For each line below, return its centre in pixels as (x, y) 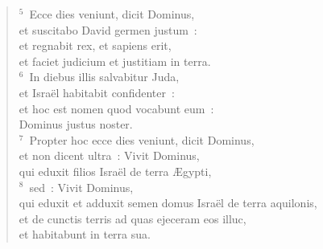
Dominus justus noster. (76, 124)
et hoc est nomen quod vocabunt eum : (116, 108)
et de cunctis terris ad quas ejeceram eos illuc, (133, 218)
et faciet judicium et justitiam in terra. (115, 61)
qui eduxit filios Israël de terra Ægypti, (115, 171)
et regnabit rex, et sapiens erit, (95, 45)
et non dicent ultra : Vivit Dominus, (109, 155)
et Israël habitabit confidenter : (97, 92)
